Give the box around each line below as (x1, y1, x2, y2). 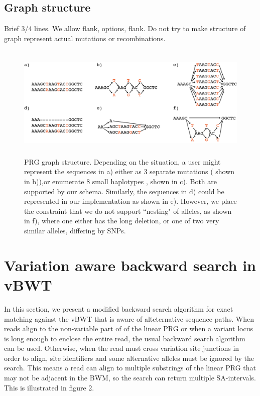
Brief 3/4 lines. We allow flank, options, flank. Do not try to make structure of (4, 23, 246, 34)
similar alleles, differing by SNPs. (24, 225, 126, 235)
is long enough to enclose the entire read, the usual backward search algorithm (4, 333, 245, 343)
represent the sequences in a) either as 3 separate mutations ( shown (24, 166, 235, 177)
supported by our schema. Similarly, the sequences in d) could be (24, 186, 224, 196)
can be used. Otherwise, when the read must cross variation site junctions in (4, 343, 239, 353)
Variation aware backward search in (4, 254, 256, 275)
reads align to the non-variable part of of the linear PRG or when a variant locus (4, 323, 253, 334)
